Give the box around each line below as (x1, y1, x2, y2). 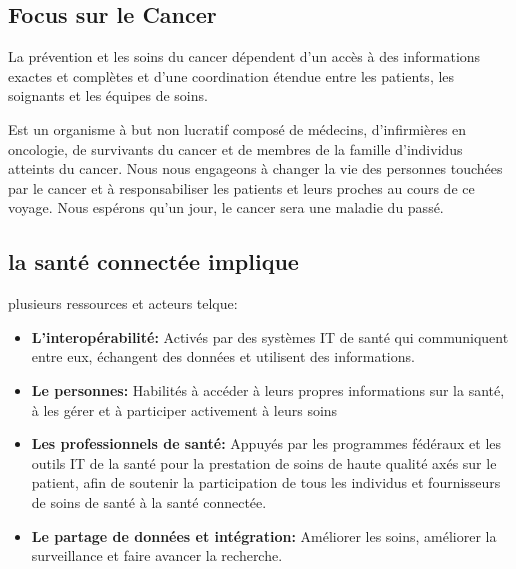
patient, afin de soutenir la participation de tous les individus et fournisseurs (31, 472, 501, 493)
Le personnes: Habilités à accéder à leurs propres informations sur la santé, (31, 379, 505, 400)
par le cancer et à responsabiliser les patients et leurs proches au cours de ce (8, 177, 475, 198)
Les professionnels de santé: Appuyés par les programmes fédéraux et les (31, 433, 502, 454)
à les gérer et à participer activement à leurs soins (31, 399, 338, 420)
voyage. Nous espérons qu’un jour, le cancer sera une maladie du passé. (8, 197, 444, 218)
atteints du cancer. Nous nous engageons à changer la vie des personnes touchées (8, 158, 503, 179)
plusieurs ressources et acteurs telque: (8, 293, 238, 314)
